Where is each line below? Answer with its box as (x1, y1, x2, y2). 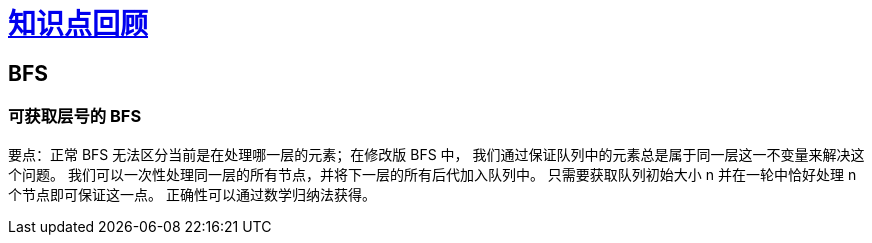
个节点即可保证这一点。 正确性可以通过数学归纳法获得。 (8, 185, 376, 203)
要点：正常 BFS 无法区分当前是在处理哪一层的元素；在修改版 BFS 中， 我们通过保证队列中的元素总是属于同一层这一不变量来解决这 (8, 145, 865, 163)
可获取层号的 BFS (8, 106, 142, 127)
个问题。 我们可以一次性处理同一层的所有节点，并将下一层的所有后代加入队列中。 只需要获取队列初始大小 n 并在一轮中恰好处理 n (8, 165, 857, 183)
